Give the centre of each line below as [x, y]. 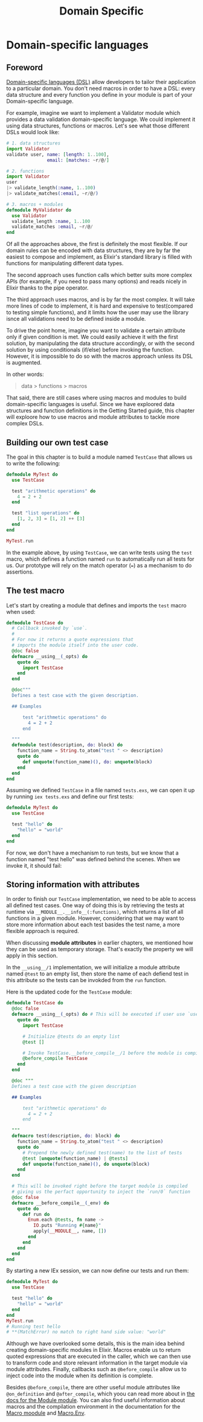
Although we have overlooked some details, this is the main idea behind [95, 1343]
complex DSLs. [25, 424]
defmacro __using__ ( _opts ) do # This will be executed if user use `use [105, 1014]
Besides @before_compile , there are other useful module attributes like [93, 1388]
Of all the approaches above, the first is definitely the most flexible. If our [97, 244]
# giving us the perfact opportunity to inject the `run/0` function [101, 1192]
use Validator [29, 216]
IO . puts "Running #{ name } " [67, 1226]
